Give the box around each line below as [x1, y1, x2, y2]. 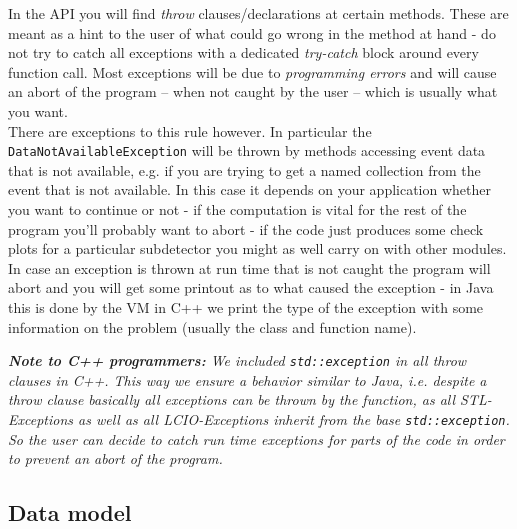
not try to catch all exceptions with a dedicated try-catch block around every [8, 42, 479, 63]
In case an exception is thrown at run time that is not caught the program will [8, 257, 491, 278]
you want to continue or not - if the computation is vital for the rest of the [8, 199, 467, 219]
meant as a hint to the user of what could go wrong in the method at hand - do [8, 22, 496, 43]
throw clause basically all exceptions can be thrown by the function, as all [8, 389, 456, 410]
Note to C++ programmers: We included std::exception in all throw [8, 350, 467, 371]
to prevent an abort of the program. [8, 448, 223, 469]
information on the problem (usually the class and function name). [8, 316, 417, 337]
